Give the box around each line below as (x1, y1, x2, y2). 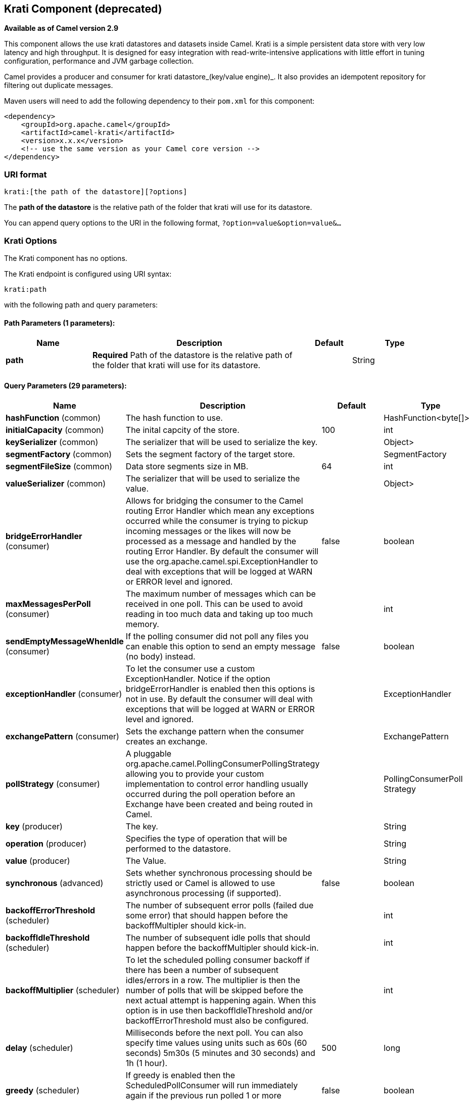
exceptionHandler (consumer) (6, 689, 122, 699)
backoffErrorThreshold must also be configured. (125, 1016, 309, 1026)
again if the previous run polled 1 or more (125, 1090, 281, 1101)
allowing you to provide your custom (125, 769, 264, 779)
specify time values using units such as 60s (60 (125, 1038, 307, 1048)
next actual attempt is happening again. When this (125, 995, 316, 1006)
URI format (4, 169, 47, 180)
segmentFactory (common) (6, 449, 112, 460)
